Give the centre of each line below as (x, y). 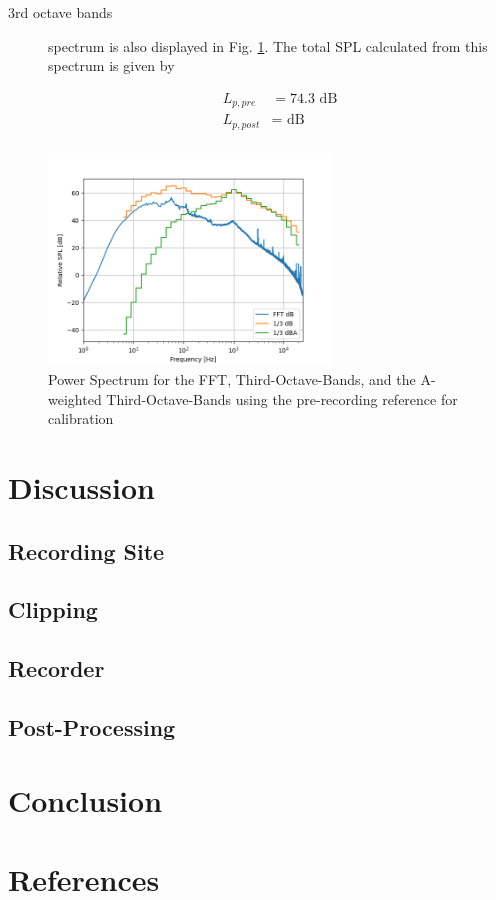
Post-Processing (92, 726)
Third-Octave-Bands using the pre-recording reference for (282, 398)
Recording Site (86, 550)
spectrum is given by (111, 65)
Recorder (56, 668)
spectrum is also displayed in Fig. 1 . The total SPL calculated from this (268, 45)
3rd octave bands (60, 12)
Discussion (81, 486)
